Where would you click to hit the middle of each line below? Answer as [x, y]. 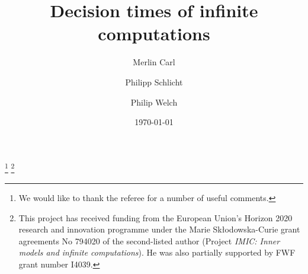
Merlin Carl [154, 62]
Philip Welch [154, 102]
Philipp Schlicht [154, 82]
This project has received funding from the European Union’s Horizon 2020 [155, 217]
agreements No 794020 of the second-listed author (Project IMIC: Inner [149, 240]
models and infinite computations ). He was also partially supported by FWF [157, 252]
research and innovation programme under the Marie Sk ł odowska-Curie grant [159, 229]
